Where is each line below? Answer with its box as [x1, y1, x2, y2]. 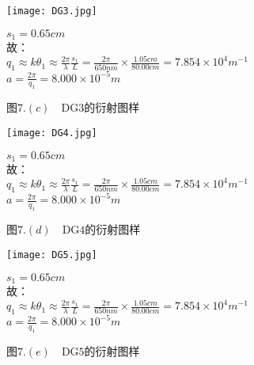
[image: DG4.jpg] [6, 127, 97, 139]
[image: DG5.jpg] [6, 249, 97, 260]
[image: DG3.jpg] [6, 6, 97, 17]
